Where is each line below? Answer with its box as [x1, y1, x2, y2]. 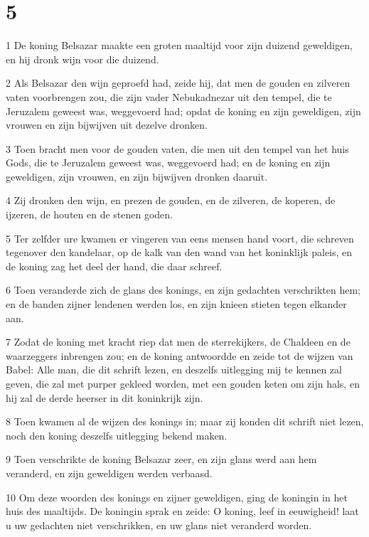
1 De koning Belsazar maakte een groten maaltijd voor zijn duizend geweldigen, [6, 38, 353, 53]
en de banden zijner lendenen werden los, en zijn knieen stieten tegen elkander [6, 297, 347, 312]
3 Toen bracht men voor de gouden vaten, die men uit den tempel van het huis [6, 141, 349, 156]
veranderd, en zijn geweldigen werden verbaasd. [6, 465, 213, 480]
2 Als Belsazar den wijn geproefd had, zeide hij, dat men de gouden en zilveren [6, 75, 351, 90]
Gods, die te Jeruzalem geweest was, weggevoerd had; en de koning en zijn [6, 155, 331, 170]
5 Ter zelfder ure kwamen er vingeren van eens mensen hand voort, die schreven [6, 230, 354, 245]
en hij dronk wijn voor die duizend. [6, 51, 159, 66]
